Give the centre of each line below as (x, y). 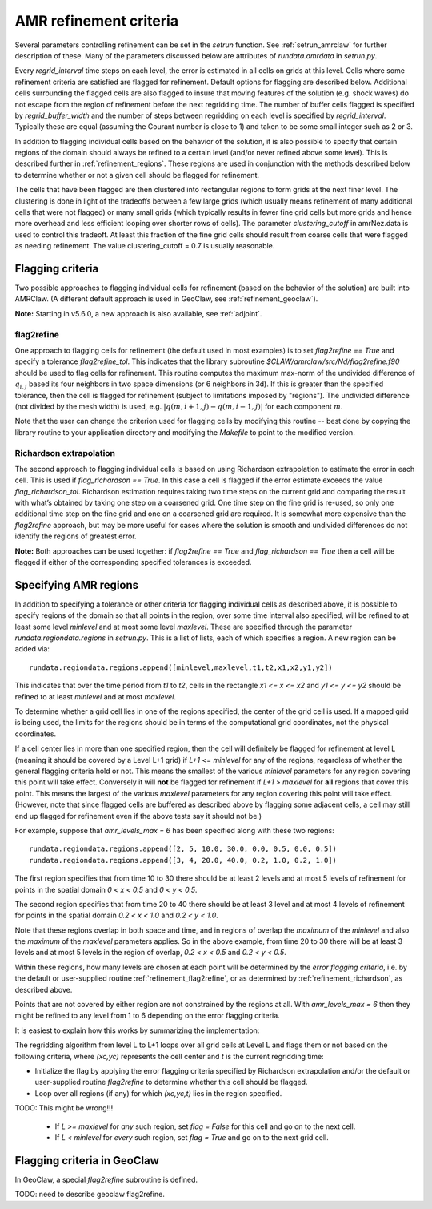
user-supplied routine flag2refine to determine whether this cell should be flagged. (171, 1082)
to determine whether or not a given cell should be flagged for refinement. (137, 175)
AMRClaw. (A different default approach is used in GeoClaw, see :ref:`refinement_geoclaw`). (166, 299)
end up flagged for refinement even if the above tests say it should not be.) (138, 816)
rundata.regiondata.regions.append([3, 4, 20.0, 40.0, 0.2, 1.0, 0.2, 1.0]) (183, 860)
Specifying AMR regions (77, 585)
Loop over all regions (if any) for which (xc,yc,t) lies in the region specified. (158, 1093)
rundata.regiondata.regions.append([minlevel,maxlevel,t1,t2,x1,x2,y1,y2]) (181, 667)
